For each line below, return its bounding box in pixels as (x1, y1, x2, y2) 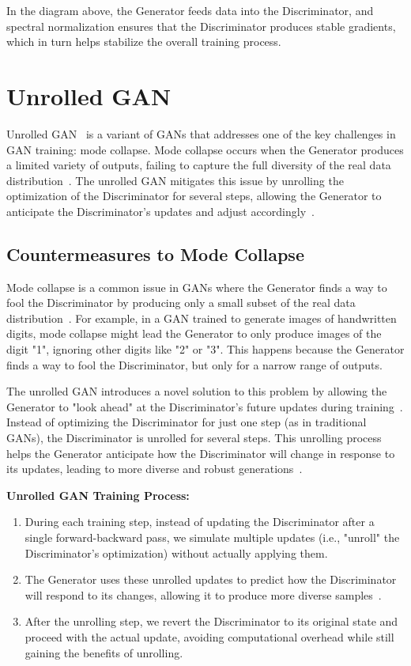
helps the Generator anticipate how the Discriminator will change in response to (6, 445, 395, 461)
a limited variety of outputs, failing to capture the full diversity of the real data (6, 157, 391, 173)
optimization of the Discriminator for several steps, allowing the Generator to (6, 187, 382, 204)
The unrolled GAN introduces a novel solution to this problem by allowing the (6, 383, 387, 399)
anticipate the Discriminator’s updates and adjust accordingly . (6, 202, 315, 219)
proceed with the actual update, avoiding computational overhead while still (25, 628, 394, 645)
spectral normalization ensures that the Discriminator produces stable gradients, (6, 17, 396, 34)
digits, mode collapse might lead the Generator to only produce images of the (6, 325, 382, 342)
